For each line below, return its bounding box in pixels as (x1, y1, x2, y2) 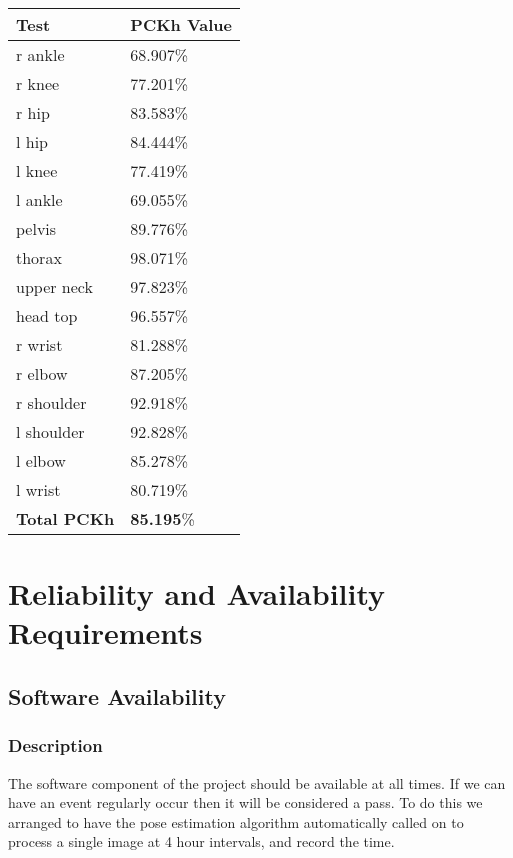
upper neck (16, 275, 93, 298)
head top (16, 304, 78, 327)
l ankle (16, 188, 63, 211)
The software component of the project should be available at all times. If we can (8, 772, 506, 793)
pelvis (16, 217, 57, 240)
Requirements (8, 612, 203, 653)
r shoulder (16, 391, 87, 414)
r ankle (16, 43, 65, 66)
